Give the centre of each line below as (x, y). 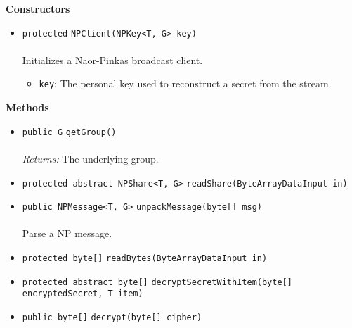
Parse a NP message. (67, 233)
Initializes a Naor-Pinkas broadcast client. (112, 59)
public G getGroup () (69, 132)
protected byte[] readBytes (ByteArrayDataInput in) (145, 259)
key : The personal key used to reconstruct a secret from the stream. (185, 83)
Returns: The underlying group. (90, 158)
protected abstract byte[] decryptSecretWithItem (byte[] (157, 282)
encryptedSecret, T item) (83, 294)
